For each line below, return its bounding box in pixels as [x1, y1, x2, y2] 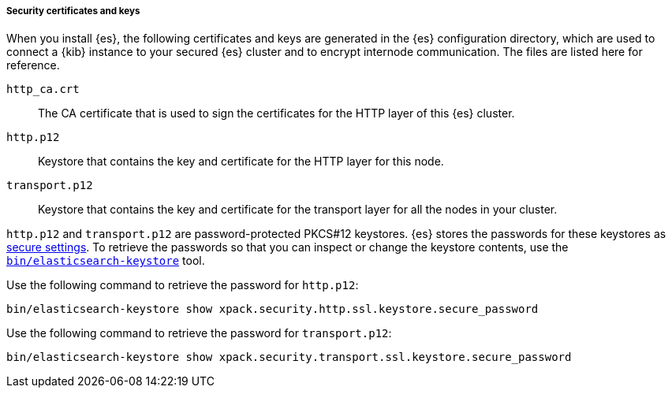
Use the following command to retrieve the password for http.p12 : [6, 278, 359, 292]
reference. [6, 58, 60, 72]
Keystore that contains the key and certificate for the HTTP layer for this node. [38, 154, 444, 169]
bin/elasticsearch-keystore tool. [6, 254, 205, 268]
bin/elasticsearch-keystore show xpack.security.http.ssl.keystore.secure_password [6, 303, 539, 316]
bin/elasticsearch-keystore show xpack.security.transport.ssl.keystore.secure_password [6, 351, 572, 364]
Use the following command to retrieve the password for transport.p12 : [6, 326, 392, 340]
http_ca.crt [6, 83, 80, 96]
